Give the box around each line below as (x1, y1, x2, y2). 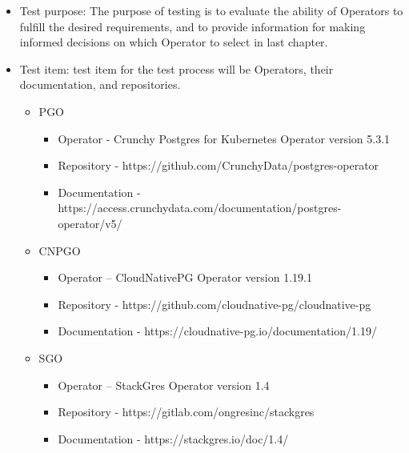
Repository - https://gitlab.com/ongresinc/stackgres (58, 403, 315, 420)
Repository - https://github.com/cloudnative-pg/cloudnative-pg (58, 295, 371, 312)
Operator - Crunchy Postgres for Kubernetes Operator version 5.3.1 (58, 130, 391, 146)
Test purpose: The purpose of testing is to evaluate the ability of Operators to (19, 2, 403, 18)
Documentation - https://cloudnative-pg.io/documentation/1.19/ (58, 323, 377, 339)
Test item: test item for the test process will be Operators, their (19, 60, 334, 77)
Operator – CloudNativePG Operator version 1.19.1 (58, 269, 312, 286)
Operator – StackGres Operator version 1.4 (58, 376, 270, 393)
